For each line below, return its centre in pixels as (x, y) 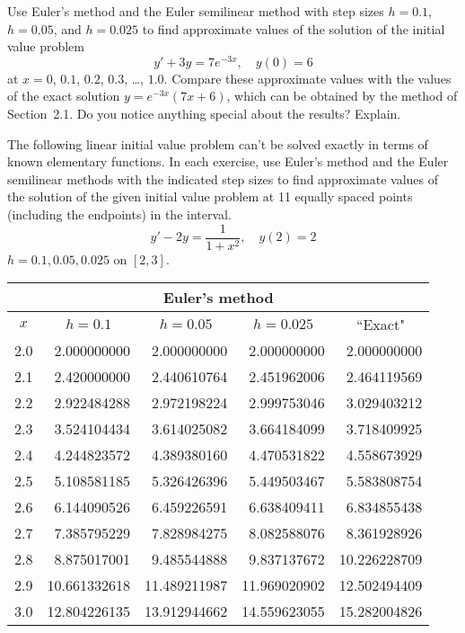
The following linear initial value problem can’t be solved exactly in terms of (218, 143)
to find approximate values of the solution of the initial (294, 28)
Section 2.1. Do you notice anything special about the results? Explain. (204, 114)
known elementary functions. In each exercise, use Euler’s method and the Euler (228, 161)
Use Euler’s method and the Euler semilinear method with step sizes (196, 11)
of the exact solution (64, 96)
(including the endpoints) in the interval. (119, 214)
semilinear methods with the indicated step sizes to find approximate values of (223, 178)
